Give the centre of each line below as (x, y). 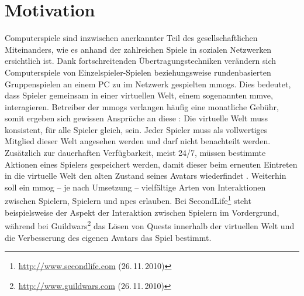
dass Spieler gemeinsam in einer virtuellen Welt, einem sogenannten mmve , (139, 95)
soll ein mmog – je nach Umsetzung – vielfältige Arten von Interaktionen (135, 187)
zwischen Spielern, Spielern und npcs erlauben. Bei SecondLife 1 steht (128, 200)
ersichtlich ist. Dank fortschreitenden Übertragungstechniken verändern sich (141, 61)
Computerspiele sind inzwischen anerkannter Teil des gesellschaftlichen (131, 38)
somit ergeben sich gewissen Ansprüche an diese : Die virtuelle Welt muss (137, 118)
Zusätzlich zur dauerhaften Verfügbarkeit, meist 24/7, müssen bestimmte (135, 153)
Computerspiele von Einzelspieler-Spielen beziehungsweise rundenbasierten (138, 72)
